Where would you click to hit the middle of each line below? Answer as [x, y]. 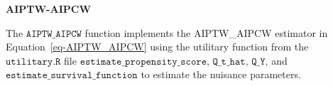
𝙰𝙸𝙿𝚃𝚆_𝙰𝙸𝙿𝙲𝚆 [54, 34]
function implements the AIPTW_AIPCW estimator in [206, 32]
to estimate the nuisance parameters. [221, 74]
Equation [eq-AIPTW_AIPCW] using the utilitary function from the [157, 47]
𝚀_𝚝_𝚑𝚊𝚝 [229, 61]
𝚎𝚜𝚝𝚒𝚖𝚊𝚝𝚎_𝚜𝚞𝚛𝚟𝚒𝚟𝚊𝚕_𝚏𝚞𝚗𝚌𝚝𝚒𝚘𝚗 [72, 76]
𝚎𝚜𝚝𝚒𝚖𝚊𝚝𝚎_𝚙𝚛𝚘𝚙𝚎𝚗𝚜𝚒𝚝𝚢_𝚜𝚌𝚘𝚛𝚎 [143, 61]
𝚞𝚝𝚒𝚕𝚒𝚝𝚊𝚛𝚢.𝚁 [33, 61]
